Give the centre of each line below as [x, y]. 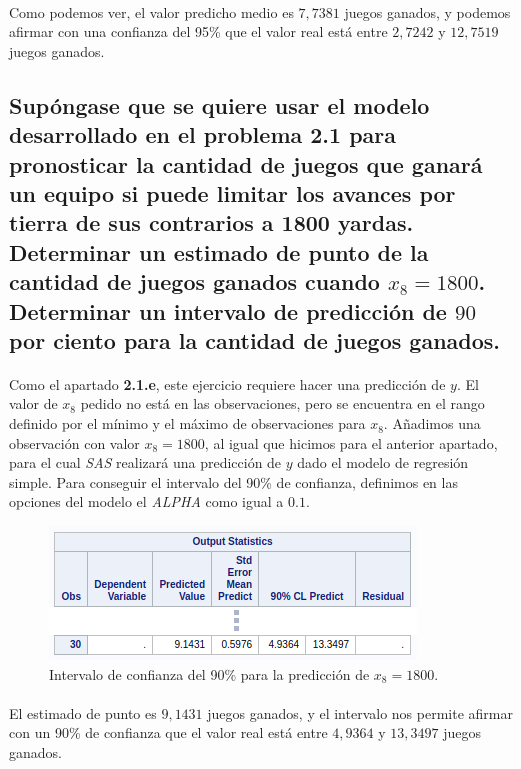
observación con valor [74, 442]
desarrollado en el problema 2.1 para [203, 134]
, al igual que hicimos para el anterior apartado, [351, 442]
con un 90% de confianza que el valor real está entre [168, 732]
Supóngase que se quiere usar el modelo [219, 104]
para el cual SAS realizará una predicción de [145, 462]
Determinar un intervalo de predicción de [228, 310]
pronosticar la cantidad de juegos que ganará [246, 163]
